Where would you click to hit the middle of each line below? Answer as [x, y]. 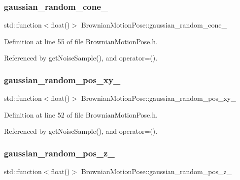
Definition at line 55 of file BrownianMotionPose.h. [81, 41]
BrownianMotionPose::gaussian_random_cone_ [154, 25]
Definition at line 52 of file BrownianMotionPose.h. [81, 114]
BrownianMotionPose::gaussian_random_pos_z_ [156, 171]
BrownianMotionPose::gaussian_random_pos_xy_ [158, 98]
